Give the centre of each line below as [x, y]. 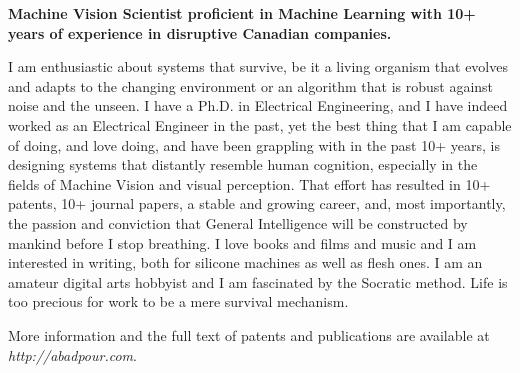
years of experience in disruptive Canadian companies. [200, 32]
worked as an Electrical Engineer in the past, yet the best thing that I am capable [260, 124]
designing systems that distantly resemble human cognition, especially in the [243, 164]
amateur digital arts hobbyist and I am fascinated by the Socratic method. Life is [258, 281]
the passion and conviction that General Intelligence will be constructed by [238, 222]
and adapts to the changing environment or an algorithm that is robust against [251, 85]
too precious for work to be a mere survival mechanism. [178, 301]
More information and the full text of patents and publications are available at [249, 334]
